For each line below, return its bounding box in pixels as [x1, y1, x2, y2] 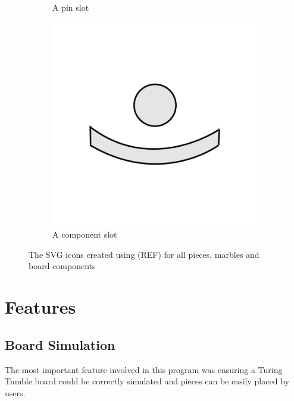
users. [5, 386, 26, 399]
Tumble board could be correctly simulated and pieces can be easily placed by [5, 375, 289, 387]
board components [29, 260, 96, 272]
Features [5, 295, 76, 319]
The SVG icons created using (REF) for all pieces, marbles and [29, 248, 259, 260]
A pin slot [52, 1, 89, 13]
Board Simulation [5, 335, 115, 353]
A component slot [52, 228, 117, 241]
